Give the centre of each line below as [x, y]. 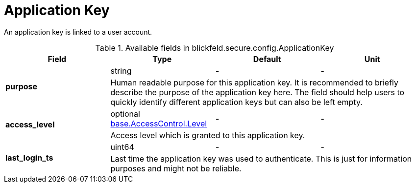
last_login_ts [29, 157]
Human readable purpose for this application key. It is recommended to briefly [255, 82]
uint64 [122, 147]
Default [267, 59]
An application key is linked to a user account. [78, 32]
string [121, 71]
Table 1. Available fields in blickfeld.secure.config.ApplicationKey [215, 48]
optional [125, 114]
